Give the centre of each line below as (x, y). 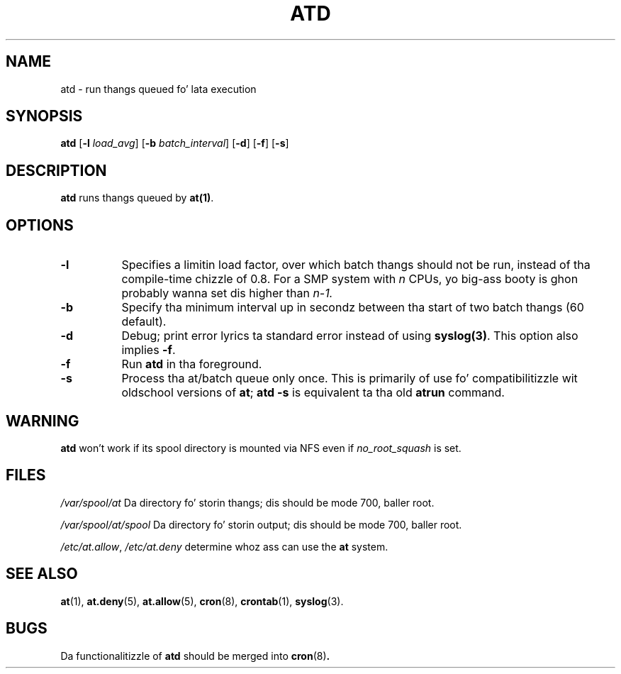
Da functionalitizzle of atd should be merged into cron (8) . (195, 656)
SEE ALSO (42, 574)
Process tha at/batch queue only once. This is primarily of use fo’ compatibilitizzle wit (349, 379)
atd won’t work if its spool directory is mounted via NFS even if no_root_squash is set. (261, 448)
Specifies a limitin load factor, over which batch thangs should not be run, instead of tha (356, 265)
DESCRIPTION (56, 170)
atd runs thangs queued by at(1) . (137, 198)
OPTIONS (40, 225)
